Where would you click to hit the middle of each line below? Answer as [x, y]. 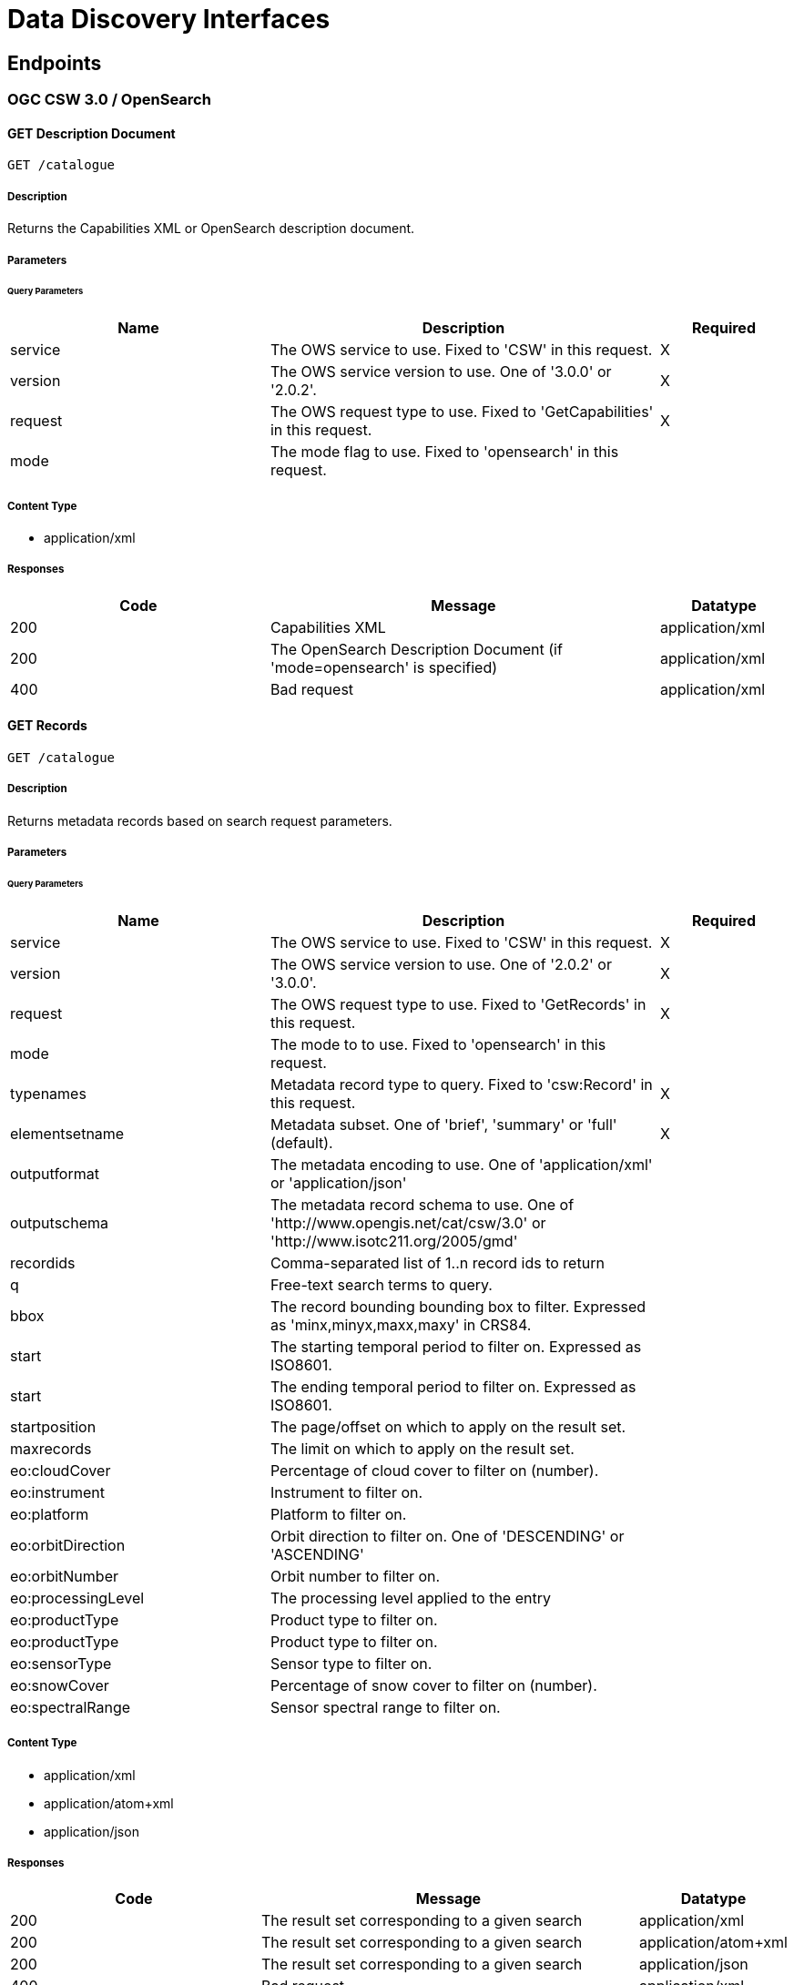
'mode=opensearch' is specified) [384, 667]
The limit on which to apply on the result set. [422, 1448]
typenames [48, 1093]
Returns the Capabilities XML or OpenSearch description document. [211, 229]
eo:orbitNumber [64, 1576]
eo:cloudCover [61, 1470]
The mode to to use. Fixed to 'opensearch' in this [438, 1044]
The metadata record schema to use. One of [422, 1204]
